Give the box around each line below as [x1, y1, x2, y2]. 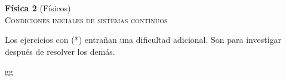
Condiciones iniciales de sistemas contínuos [5, 13, 168, 26]
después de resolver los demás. [5, 45, 115, 57]
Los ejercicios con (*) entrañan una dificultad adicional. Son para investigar [5, 33, 282, 46]
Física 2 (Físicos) [5, 2, 71, 14]
